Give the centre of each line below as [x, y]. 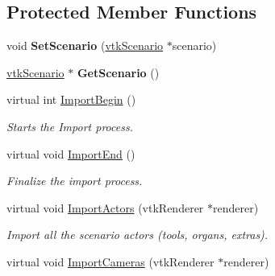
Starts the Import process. [70, 126]
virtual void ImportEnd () [71, 153]
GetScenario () [118, 72]
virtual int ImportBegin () [71, 99]
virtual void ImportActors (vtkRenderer [105, 207]
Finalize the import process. [75, 181]
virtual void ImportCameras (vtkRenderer [110, 261]
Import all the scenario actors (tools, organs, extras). [137, 235]
